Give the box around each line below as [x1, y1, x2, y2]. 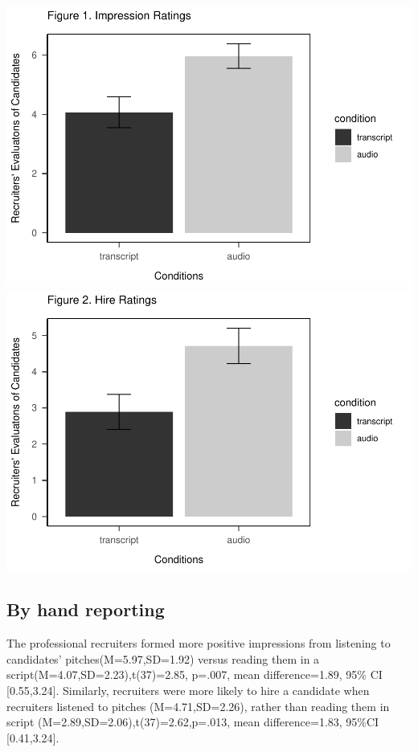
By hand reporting [6, 597, 165, 622]
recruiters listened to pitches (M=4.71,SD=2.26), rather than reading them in [6, 697, 390, 714]
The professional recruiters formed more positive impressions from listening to [6, 635, 391, 652]
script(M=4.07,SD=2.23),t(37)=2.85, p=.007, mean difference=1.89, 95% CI [6, 666, 383, 683]
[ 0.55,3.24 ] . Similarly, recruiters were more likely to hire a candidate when [6, 682, 370, 699]
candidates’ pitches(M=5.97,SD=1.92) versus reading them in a [6, 650, 320, 667]
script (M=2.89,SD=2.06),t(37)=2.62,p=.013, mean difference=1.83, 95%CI [6, 713, 379, 730]
